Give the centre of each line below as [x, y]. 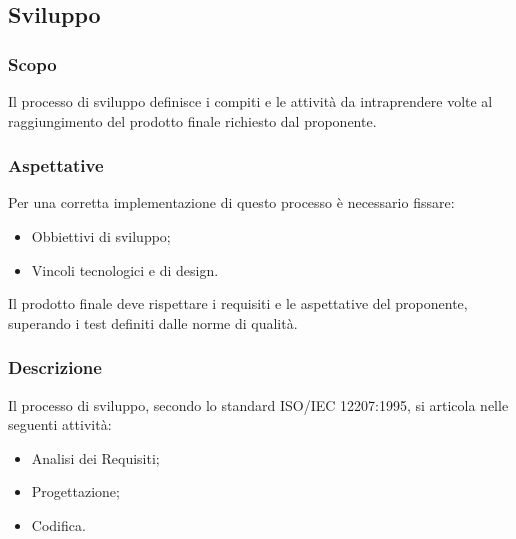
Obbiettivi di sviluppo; [101, 236]
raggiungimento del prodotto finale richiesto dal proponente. [192, 120]
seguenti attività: [60, 424]
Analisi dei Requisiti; [95, 457]
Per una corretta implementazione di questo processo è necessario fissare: [231, 202]
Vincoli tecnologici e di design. [125, 269]
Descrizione [55, 367]
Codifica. [58, 524]
